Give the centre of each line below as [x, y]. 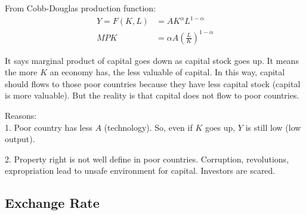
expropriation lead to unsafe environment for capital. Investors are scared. [140, 171]
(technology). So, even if [148, 127]
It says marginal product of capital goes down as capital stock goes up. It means [152, 60]
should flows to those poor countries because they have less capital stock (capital [153, 83]
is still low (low [273, 127]
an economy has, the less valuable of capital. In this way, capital [167, 72]
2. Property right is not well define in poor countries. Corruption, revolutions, [147, 159]
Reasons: [21, 116]
